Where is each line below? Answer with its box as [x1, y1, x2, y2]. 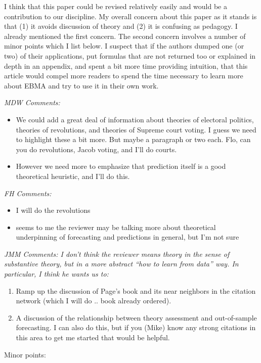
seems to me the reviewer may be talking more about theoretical [16, 221, 216, 232]
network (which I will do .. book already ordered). [16, 295, 171, 306]
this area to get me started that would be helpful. [16, 332, 170, 343]
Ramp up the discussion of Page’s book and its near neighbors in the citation [16, 285, 256, 296]
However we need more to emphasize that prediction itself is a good [16, 161, 226, 171]
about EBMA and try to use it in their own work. [4, 80, 159, 90]
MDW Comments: [4, 97, 60, 108]
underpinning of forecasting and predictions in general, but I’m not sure [16, 232, 239, 242]
